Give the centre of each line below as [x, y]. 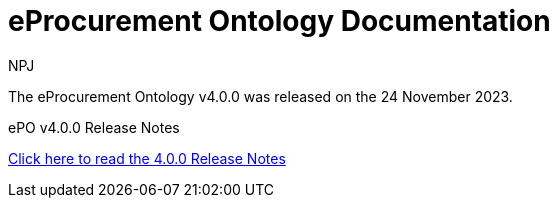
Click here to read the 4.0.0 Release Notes [147, 158]
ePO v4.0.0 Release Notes [94, 127]
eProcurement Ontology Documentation [279, 21]
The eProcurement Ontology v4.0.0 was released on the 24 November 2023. [260, 96]
